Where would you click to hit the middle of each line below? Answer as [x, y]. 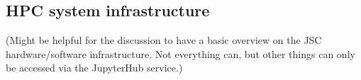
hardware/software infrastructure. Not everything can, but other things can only [180, 53]
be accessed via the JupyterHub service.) [94, 68]
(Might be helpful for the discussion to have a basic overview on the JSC [164, 40]
